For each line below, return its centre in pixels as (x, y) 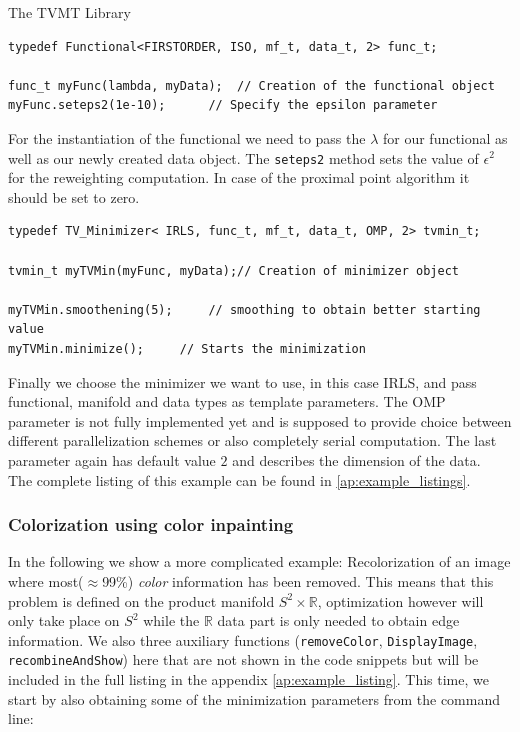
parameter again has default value (112, 459)
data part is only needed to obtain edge (338, 620)
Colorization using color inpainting (151, 524)
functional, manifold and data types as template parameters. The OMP (227, 401)
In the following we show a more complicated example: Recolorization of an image (259, 561)
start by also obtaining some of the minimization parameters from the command (254, 698)
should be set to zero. (74, 196)
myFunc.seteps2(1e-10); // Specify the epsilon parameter (223, 105)
